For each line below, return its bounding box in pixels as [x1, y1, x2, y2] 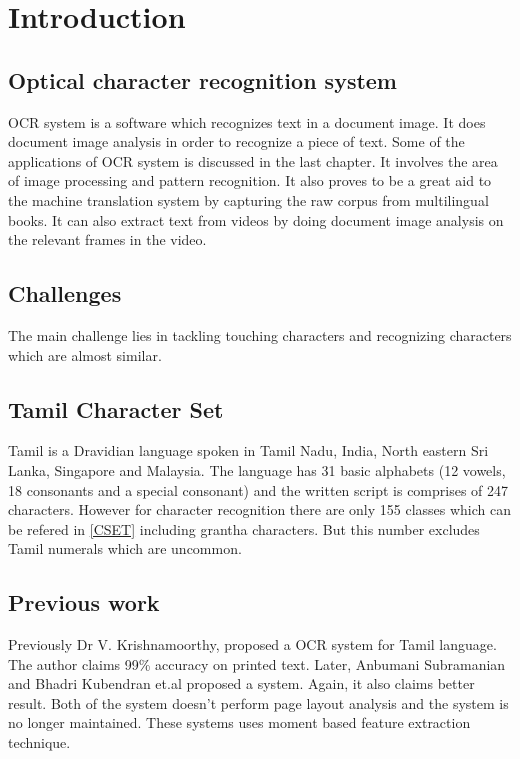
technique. [8, 732, 71, 753]
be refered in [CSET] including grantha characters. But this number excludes [8, 518, 480, 539]
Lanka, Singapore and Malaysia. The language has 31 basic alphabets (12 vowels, [8, 459, 506, 480]
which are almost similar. [8, 344, 162, 365]
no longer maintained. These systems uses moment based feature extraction [8, 712, 471, 733]
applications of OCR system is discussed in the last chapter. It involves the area [8, 150, 498, 171]
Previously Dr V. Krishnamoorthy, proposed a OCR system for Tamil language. [8, 634, 497, 655]
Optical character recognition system [8, 64, 397, 95]
